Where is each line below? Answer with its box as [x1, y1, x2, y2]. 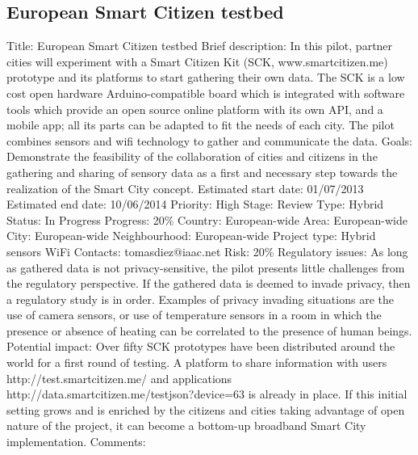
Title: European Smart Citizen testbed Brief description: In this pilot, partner [6, 37, 393, 54]
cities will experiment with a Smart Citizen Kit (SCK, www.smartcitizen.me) [6, 53, 388, 70]
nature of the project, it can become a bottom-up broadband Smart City [6, 417, 366, 434]
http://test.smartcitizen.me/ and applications [6, 369, 232, 386]
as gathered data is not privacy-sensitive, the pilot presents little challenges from [6, 259, 405, 276]
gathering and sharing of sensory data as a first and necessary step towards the [6, 163, 398, 180]
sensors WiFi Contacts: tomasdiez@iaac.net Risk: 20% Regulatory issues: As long [6, 242, 408, 259]
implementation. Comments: [6, 433, 146, 450]
